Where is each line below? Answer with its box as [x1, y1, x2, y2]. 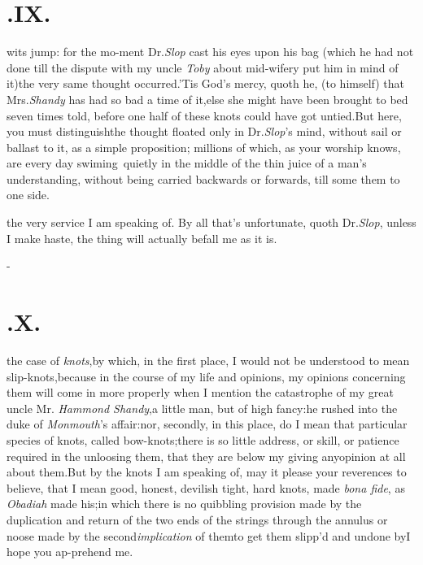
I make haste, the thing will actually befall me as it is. [7, 229, 277, 246]
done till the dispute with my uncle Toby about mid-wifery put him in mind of [7, 59, 399, 76]
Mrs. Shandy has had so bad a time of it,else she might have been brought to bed [7, 90, 408, 107]
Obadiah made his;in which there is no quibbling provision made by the [7, 495, 362, 512]
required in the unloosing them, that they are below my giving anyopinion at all [7, 447, 406, 464]
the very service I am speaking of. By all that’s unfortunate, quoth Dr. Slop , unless [7, 214, 416, 231]
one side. [7, 186, 50, 203]
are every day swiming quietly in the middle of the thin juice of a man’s [7, 154, 367, 172]
